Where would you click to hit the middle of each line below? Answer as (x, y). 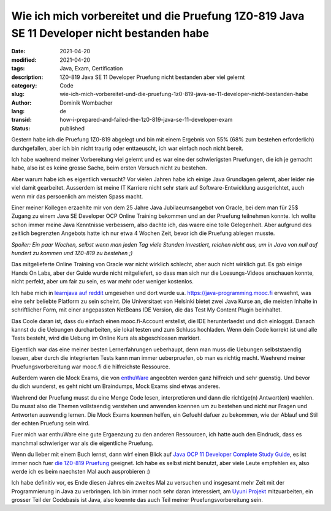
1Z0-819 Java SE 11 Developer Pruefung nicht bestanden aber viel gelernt (152, 77)
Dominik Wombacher (86, 103)
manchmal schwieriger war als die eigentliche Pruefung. (82, 443)
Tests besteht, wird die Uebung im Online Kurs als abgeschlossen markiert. (106, 338)
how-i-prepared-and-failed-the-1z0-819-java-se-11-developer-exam (146, 120)
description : (27, 77)
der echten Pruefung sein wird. (51, 423)
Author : (21, 103)
